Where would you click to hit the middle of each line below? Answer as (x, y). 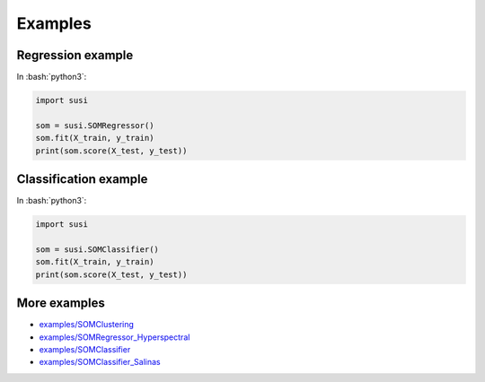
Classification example (82, 179)
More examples (61, 304)
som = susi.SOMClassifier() (97, 249)
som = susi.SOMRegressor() (95, 125)
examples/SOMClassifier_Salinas (100, 362)
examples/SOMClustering (87, 325)
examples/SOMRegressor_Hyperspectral (115, 337)
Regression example (75, 55)
